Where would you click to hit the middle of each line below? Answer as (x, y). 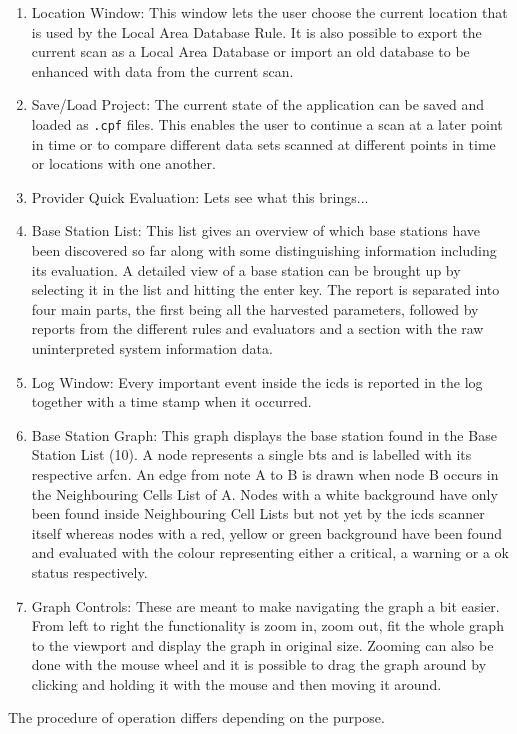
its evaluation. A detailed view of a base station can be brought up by (246, 269)
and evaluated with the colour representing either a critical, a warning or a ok (270, 552)
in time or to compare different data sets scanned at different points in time (263, 143)
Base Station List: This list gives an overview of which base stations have (256, 230)
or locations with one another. (123, 163)
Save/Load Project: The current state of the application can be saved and (257, 104)
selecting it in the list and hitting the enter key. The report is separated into (265, 289)
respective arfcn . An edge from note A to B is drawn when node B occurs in (265, 473)
